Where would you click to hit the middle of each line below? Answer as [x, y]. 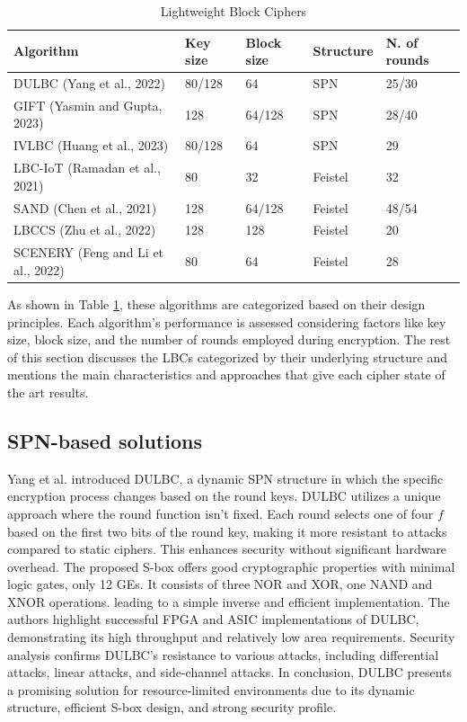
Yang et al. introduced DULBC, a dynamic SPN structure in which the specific [225, 478]
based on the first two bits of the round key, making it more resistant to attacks [227, 531]
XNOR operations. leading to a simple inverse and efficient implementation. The [229, 601]
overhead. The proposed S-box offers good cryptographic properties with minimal [231, 566]
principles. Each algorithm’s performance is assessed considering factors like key [227, 321]
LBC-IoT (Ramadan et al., [87, 168]
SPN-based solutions [105, 440]
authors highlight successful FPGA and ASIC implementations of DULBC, [213, 619]
